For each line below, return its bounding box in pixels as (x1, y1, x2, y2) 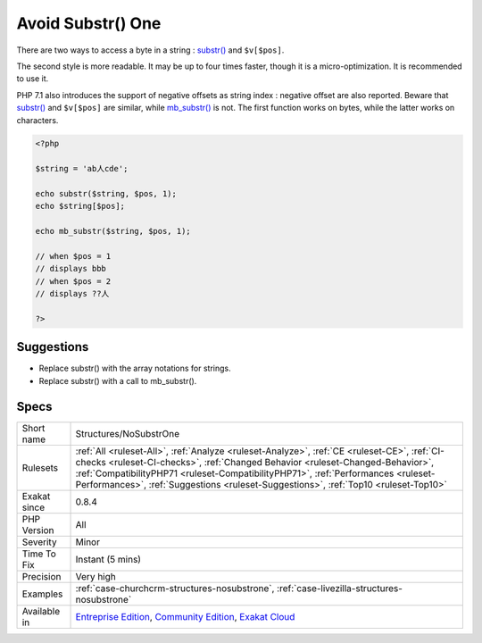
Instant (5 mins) (75, 553, 142, 565)
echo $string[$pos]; (35, 201, 125, 212)
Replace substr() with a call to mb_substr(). (38, 375, 197, 386)
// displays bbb (35, 263, 107, 274)
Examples (21, 588, 63, 600)
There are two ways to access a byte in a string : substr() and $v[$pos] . (16, 45, 285, 55)
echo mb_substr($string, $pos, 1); (35, 226, 191, 237)
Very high (75, 570, 116, 582)
